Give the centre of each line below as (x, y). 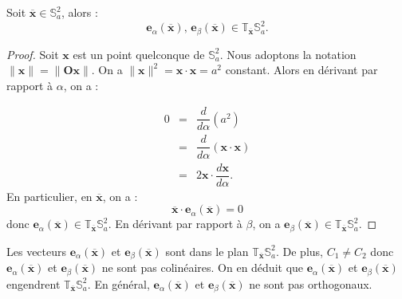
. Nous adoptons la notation (288, 54)
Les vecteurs (37, 251)
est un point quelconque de (139, 54)
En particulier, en (49, 196)
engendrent (33, 283)
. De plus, (299, 251)
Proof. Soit (33, 54)
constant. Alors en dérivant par (301, 70)
